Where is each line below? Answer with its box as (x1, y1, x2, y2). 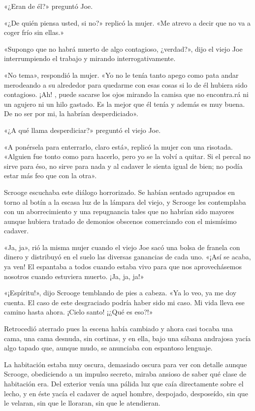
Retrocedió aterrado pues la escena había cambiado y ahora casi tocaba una (4, 323, 233, 334)
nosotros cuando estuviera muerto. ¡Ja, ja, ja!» (4, 271, 144, 281)
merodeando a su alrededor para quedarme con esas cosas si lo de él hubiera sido (4, 79, 248, 90)
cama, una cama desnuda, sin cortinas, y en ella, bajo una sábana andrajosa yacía (4, 333, 251, 343)
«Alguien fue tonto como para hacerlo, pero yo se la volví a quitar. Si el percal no (4, 151, 251, 161)
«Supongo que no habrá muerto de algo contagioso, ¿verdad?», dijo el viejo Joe (4, 43, 243, 54)
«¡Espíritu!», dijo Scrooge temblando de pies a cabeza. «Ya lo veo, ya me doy (4, 287, 237, 298)
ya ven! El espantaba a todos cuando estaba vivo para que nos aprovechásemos (4, 261, 242, 272)
